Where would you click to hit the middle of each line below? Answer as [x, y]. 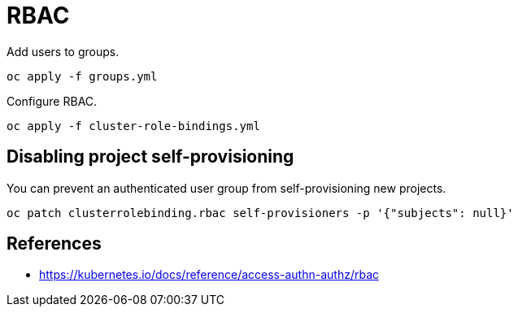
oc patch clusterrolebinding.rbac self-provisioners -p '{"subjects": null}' [260, 213]
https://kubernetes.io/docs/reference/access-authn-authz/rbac [209, 275]
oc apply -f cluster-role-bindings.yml [133, 126]
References [54, 244]
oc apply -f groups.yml [82, 76]
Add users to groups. [63, 51]
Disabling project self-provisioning [150, 157]
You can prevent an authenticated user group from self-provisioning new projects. [226, 188]
